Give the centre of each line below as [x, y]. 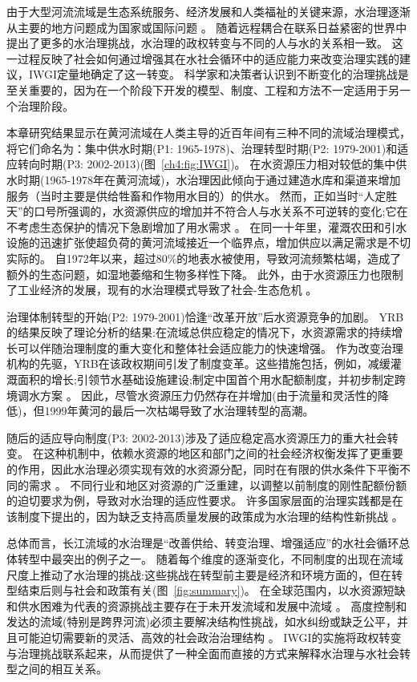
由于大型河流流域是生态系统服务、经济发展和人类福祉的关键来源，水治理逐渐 [208, 11]
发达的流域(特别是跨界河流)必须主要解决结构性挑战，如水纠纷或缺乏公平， [202, 621]
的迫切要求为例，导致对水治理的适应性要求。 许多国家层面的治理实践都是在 [205, 500]
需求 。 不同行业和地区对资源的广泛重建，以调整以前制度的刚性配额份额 [218, 484]
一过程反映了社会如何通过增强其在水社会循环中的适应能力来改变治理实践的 [203, 58]
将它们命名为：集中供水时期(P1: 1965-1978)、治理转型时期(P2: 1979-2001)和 [202, 148]
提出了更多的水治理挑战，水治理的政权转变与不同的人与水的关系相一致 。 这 [205, 43]
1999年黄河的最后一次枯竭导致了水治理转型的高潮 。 [179, 411]
